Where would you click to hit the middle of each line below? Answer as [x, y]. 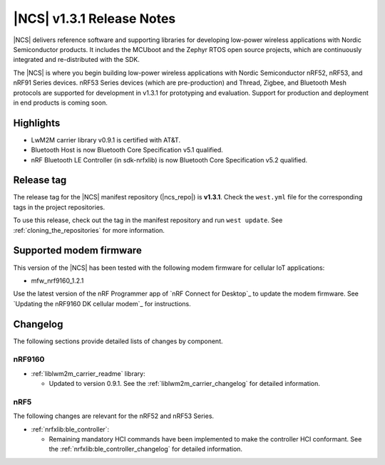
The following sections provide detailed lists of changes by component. [118, 341]
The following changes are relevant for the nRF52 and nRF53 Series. [113, 416]
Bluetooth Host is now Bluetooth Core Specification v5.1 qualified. [127, 150]
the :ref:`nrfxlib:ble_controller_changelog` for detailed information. [145, 449]
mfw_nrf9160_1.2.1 [57, 281]
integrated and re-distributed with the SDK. [77, 60]
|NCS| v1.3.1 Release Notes [94, 19]
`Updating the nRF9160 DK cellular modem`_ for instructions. [102, 303]
